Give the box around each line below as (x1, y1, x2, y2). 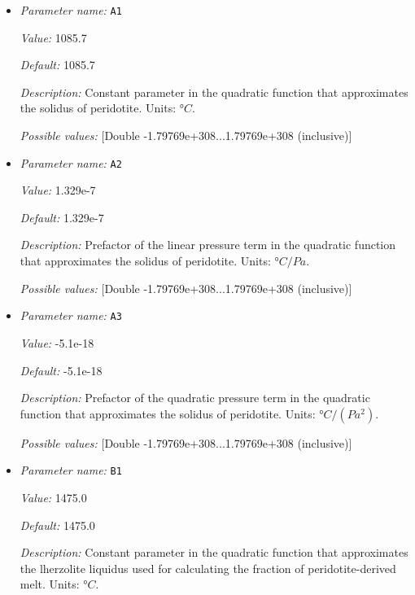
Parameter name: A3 (20, 307, 122, 324)
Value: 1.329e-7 (20, 182, 96, 199)
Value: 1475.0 (20, 488, 87, 505)
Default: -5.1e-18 (20, 361, 103, 378)
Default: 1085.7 (20, 56, 95, 73)
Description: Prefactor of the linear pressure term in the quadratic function (20, 236, 396, 253)
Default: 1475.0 (20, 516, 95, 533)
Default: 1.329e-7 (20, 208, 104, 225)
